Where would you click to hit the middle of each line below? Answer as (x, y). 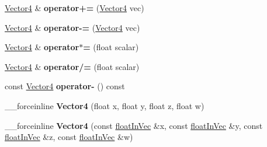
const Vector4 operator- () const (65, 86)
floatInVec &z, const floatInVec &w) (69, 137)
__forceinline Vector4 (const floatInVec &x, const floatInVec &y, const (134, 125)
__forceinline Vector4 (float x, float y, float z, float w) (105, 105)
